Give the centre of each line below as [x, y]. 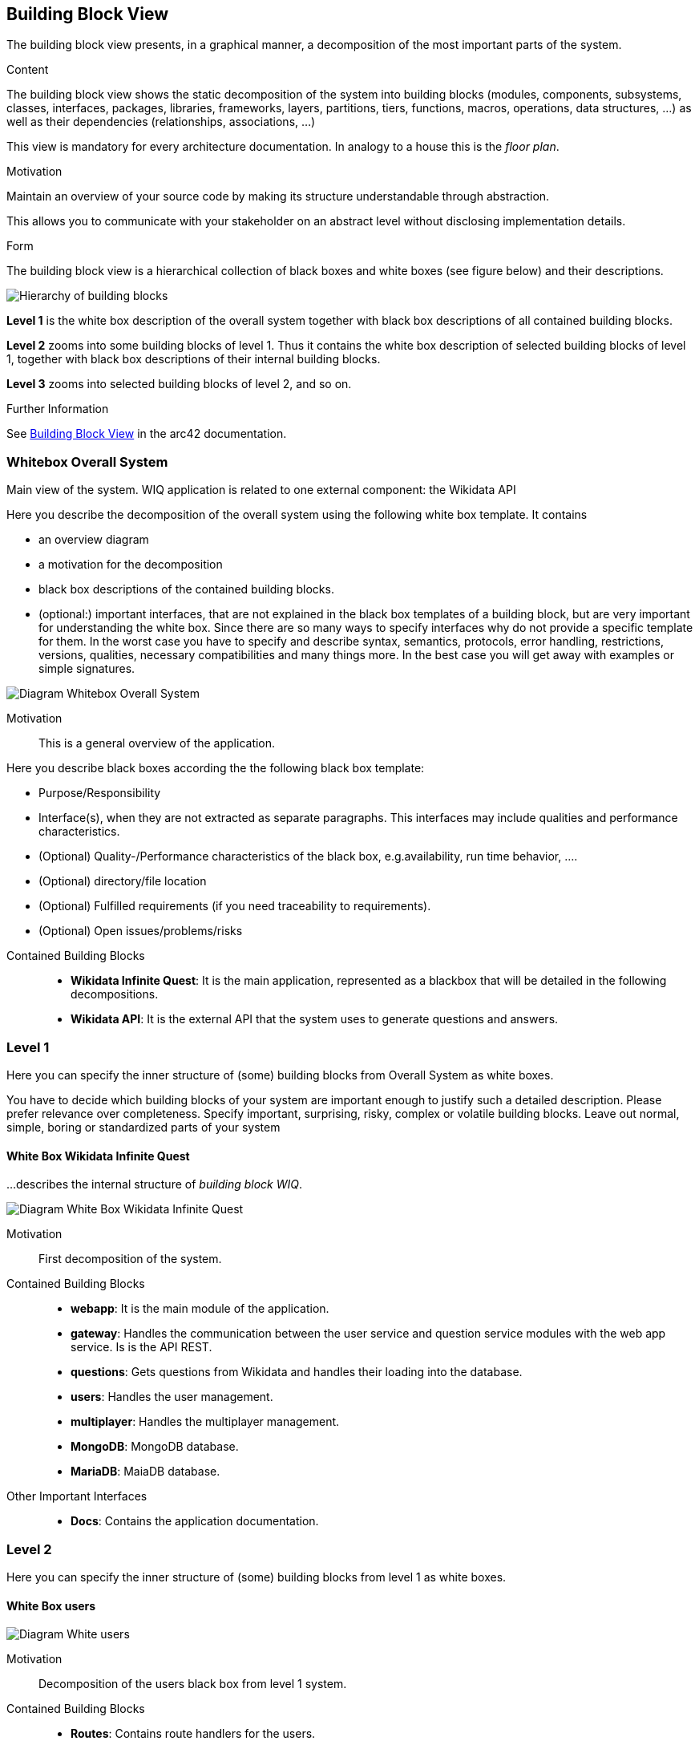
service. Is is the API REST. [141, 1347]
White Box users [51, 1605]
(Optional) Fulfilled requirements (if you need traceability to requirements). [235, 906]
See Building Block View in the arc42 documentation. [147, 434]
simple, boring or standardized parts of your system [143, 1127]
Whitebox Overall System [87, 462]
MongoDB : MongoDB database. [155, 1447]
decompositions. [115, 994]
